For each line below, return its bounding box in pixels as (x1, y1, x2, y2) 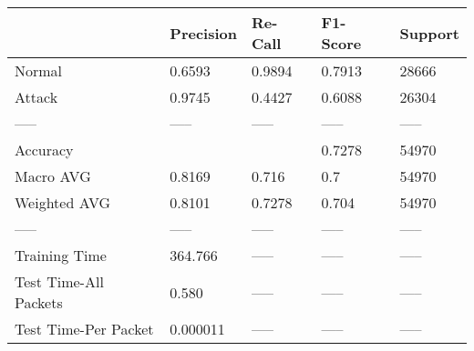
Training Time (15, 245, 107, 266)
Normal (15, 60, 63, 81)
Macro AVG (15, 165, 91, 186)
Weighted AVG (15, 192, 111, 213)
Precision (170, 22, 237, 44)
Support (399, 22, 459, 44)
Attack (15, 86, 58, 107)
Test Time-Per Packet (15, 318, 154, 339)
